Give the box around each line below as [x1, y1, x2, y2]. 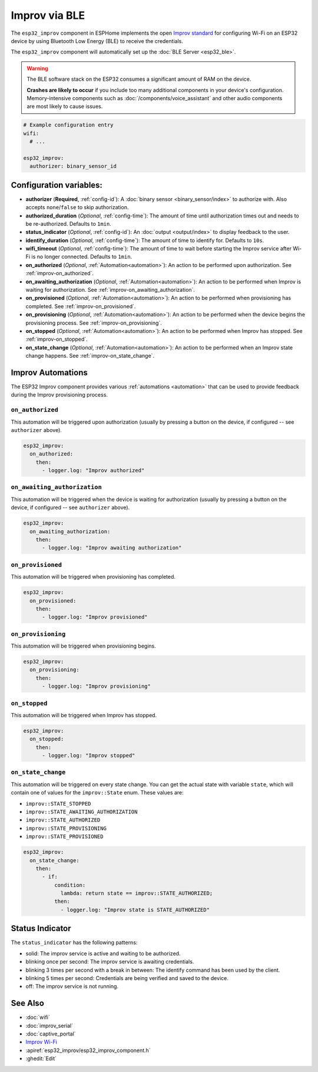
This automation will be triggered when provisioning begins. [11, 642, 156, 649]
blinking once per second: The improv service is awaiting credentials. [25, 958, 194, 965]
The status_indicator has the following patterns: [11, 939, 138, 946]
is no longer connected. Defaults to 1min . [31, 253, 132, 260]
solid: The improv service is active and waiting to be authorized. [25, 949, 181, 957]
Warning [26, 65, 48, 72]
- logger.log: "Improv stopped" [42, 752, 135, 759]
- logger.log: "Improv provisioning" [42, 683, 151, 690]
